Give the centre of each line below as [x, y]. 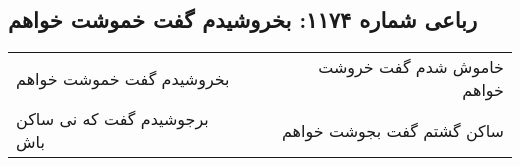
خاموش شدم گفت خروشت [411, 67]
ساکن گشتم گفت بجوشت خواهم [392, 130]
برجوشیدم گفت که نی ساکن [112, 119]
